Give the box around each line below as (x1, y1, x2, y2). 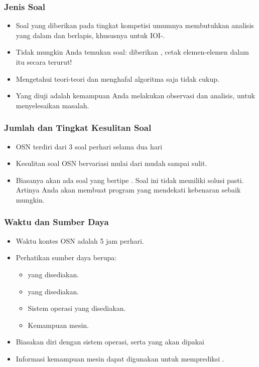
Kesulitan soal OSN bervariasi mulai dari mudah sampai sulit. (16, 158, 207, 168)
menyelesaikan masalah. (16, 100, 89, 110)
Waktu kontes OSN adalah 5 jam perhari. (16, 235, 144, 246)
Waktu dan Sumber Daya (4, 216, 109, 228)
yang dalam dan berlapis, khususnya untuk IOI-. (16, 30, 165, 40)
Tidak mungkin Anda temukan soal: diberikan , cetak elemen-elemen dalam (16, 47, 249, 57)
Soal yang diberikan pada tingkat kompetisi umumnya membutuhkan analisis (16, 20, 254, 31)
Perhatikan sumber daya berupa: (16, 252, 117, 263)
